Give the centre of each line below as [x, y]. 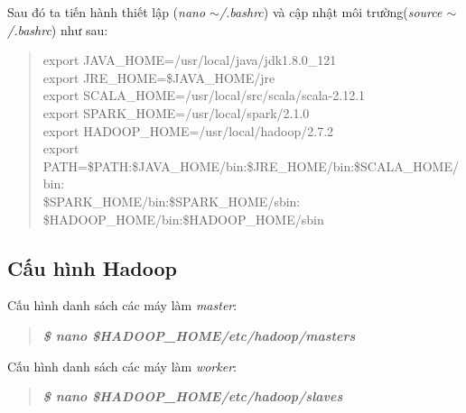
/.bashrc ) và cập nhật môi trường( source [331, 12]
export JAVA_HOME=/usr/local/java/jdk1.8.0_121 [190, 60]
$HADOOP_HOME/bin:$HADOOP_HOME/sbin [183, 219]
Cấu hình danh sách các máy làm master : [122, 305]
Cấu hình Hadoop [92, 267]
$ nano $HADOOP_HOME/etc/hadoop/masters [199, 335]
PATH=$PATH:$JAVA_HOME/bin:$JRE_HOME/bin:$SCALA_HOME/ [251, 165]
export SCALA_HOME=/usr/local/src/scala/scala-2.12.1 [204, 95]
